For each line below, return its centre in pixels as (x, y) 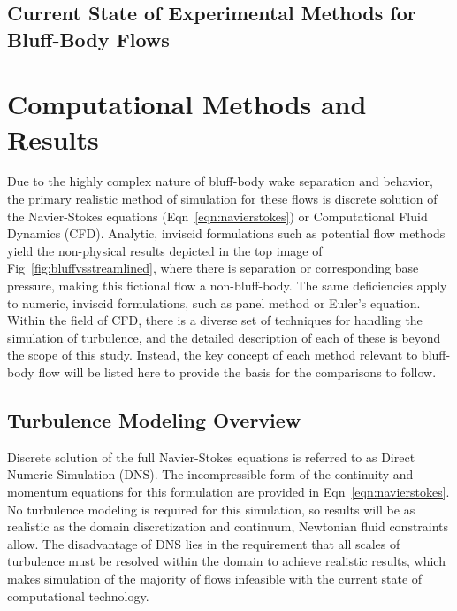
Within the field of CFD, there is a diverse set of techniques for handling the (215, 320)
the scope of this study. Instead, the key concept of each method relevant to (213, 355)
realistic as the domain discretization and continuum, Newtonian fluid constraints (228, 526)
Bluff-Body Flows (88, 39)
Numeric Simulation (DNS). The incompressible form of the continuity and (210, 474)
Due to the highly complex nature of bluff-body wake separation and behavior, (220, 181)
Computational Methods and (187, 104)
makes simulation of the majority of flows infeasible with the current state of (215, 578)
